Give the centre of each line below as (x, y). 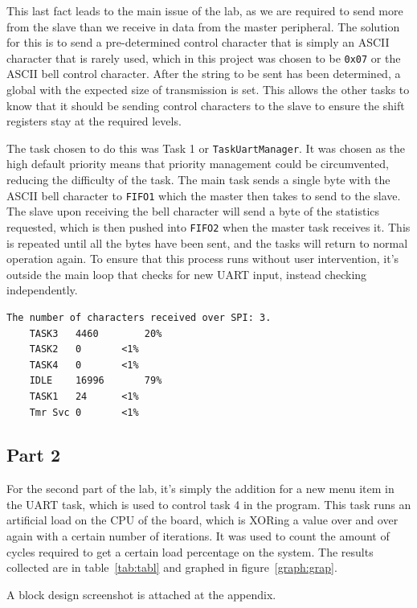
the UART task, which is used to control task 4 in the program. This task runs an (209, 504)
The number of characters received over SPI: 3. (139, 317)
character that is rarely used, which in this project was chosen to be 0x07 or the (204, 58)
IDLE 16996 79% (96, 381)
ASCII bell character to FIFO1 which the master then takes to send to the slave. (204, 195)
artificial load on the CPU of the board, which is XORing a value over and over (202, 520)
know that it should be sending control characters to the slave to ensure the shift (206, 105)
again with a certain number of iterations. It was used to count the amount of (198, 536)
